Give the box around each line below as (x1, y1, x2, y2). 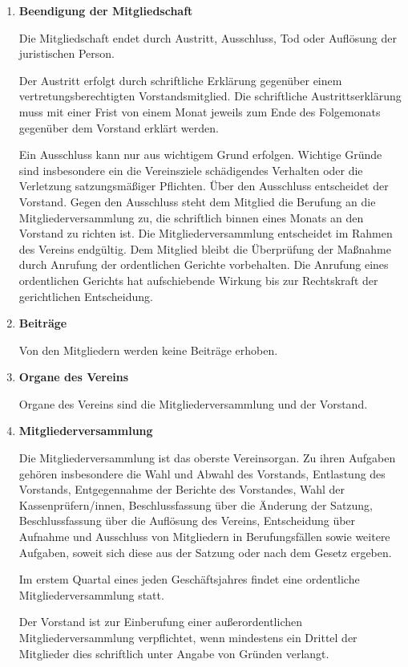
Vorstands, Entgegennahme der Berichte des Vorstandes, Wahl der (18, 481, 345, 498)
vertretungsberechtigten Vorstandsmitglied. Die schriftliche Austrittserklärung (18, 87, 402, 104)
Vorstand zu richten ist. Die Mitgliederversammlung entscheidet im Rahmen (18, 225, 393, 242)
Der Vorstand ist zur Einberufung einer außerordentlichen (18, 613, 303, 630)
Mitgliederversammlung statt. (18, 586, 164, 603)
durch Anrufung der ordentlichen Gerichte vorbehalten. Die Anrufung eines (18, 256, 389, 273)
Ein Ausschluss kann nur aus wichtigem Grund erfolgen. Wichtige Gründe (18, 146, 382, 163)
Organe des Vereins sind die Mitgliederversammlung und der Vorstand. (18, 395, 368, 412)
